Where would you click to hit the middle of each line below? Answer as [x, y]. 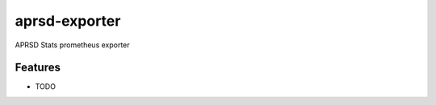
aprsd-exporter [68, 21]
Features [38, 68]
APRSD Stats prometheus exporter [72, 45]
